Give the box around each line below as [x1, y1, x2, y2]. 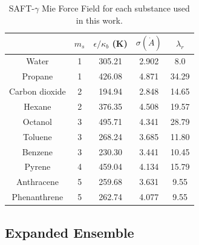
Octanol [22, 115, 53, 127]
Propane [22, 70, 53, 82]
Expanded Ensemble [5, 223, 134, 241]
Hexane [24, 99, 51, 112]
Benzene [22, 145, 53, 158]
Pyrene [24, 160, 51, 173]
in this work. [76, 13, 123, 26]
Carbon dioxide [9, 85, 66, 98]
